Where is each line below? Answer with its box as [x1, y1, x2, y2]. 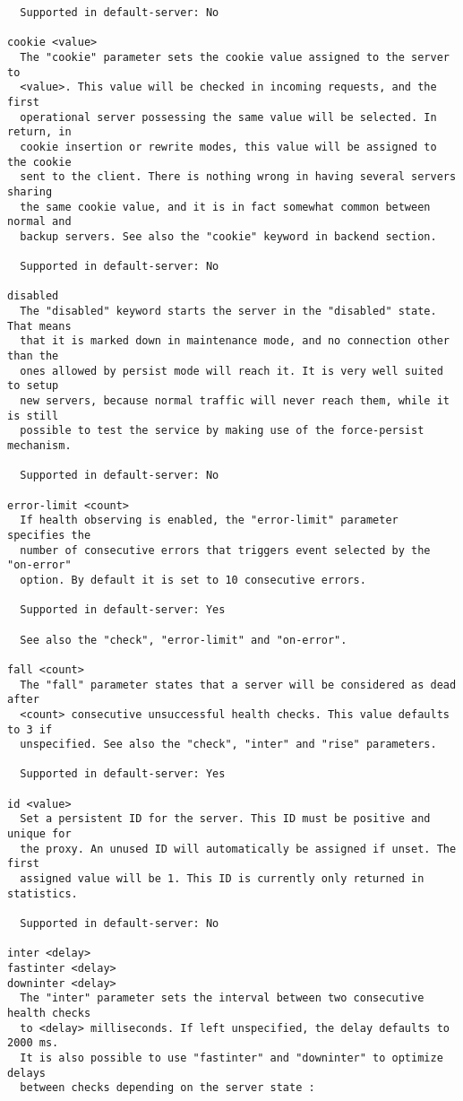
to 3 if [7, 723, 53, 736]
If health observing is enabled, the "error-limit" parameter [20, 514, 399, 527]
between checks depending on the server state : [20, 1081, 315, 1095]
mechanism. [7, 439, 72, 453]
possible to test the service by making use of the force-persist [20, 424, 424, 438]
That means [7, 319, 72, 333]
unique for [7, 828, 72, 841]
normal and [7, 215, 72, 229]
